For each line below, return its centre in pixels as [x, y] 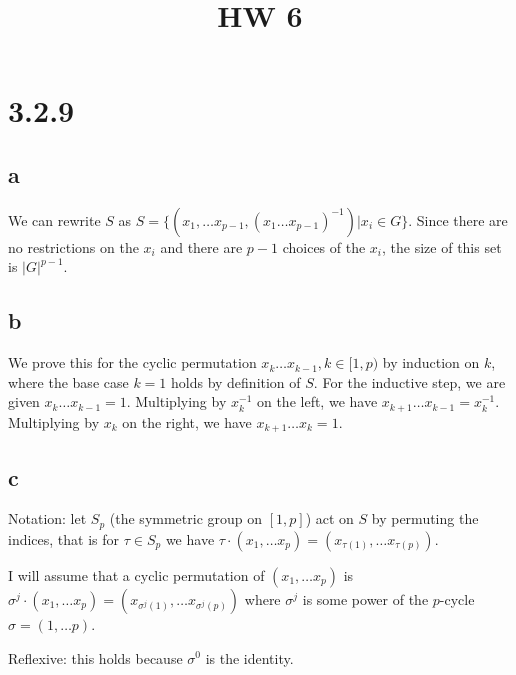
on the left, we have [317, 401]
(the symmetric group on [186, 518]
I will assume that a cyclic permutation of [136, 574]
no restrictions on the [73, 246]
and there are [201, 246]
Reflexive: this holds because [95, 657]
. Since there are [458, 219]
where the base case [68, 381]
